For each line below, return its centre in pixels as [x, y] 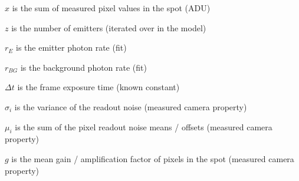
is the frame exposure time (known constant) [98, 87]
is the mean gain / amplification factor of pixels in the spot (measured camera [153, 158]
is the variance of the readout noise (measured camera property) [131, 106]
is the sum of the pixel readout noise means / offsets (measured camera [144, 126]
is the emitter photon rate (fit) [71, 47]
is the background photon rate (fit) [83, 67]
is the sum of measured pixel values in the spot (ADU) [111, 8]
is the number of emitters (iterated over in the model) [109, 27]
